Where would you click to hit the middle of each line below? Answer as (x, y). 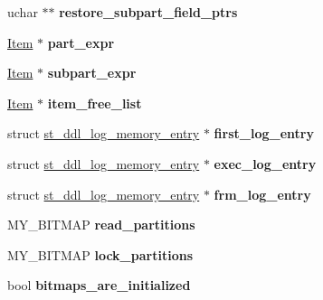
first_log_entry (264, 133)
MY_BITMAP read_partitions (101, 225)
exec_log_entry (265, 163)
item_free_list (95, 103)
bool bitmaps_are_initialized (99, 285)
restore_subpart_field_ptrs (148, 12)
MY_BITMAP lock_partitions (100, 254)
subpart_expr (92, 73)
